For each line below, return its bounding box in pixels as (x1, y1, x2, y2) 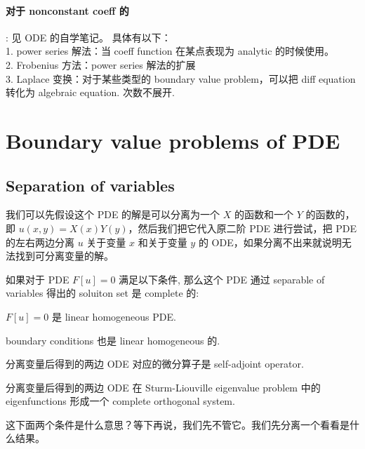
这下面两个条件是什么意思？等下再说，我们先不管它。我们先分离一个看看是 (6, 417, 350, 431)
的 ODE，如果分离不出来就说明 (198, 234, 342, 249)
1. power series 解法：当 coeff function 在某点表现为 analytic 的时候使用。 (6, 43, 335, 58)
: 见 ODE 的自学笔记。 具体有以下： (6, 29, 171, 44)
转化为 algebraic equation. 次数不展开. (6, 85, 175, 100)
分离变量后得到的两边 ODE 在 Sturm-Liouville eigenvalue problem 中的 (6, 380, 321, 394)
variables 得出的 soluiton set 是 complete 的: (6, 286, 199, 300)
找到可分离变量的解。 (15, 248, 114, 263)
